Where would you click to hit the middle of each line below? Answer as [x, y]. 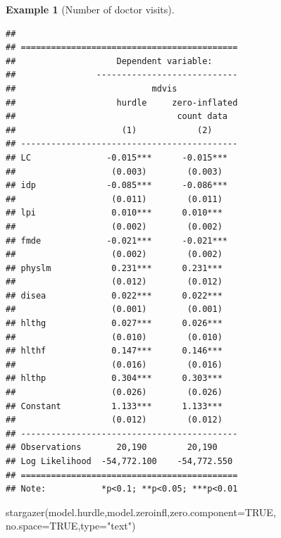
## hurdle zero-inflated [122, 102]
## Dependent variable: [109, 61]
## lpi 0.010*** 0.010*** [114, 213]
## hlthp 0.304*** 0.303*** [114, 379]
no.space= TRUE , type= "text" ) [71, 526]
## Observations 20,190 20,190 [112, 448]
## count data [117, 117]
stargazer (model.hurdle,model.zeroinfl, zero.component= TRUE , [141, 512]
